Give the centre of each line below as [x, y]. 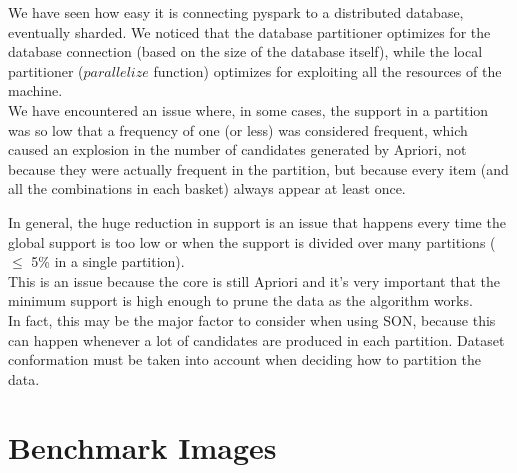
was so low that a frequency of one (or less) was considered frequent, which [238, 129]
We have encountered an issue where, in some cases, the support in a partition [248, 109]
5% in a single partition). [108, 261]
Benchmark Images [142, 447]
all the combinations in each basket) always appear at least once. [207, 188]
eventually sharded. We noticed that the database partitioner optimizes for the [249, 31]
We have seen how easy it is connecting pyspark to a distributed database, [236, 12]
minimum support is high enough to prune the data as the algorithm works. [240, 300]
